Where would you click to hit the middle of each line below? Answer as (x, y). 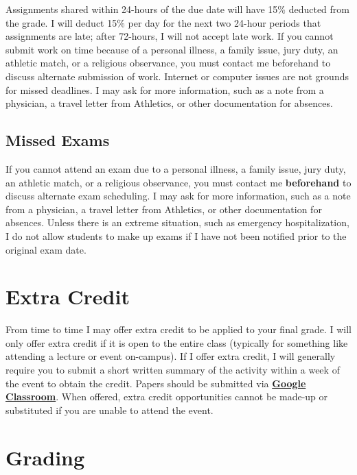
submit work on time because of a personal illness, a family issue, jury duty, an (172, 49)
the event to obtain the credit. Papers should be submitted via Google (156, 383)
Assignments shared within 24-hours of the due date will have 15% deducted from (177, 9)
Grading (45, 457)
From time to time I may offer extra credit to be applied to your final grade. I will (179, 329)
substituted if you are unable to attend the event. (110, 410)
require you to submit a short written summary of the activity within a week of (173, 370)
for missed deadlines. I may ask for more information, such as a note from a (165, 89)
